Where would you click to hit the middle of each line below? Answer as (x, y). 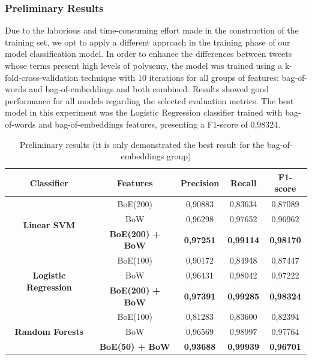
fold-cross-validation (42, 77)
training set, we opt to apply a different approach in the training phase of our (148, 42)
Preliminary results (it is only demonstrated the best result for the (142, 144)
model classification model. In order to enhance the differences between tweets (148, 54)
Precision (200, 182)
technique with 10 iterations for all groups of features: (180, 77)
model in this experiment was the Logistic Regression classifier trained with (144, 112)
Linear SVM (49, 224)
